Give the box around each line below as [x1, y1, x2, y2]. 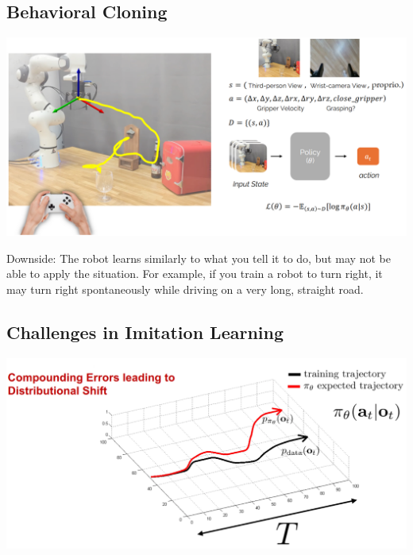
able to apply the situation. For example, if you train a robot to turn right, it [6, 265, 383, 282]
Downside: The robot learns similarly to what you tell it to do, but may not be [6, 249, 391, 266]
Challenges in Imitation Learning [6, 320, 284, 344]
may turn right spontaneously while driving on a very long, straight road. [6, 281, 364, 298]
